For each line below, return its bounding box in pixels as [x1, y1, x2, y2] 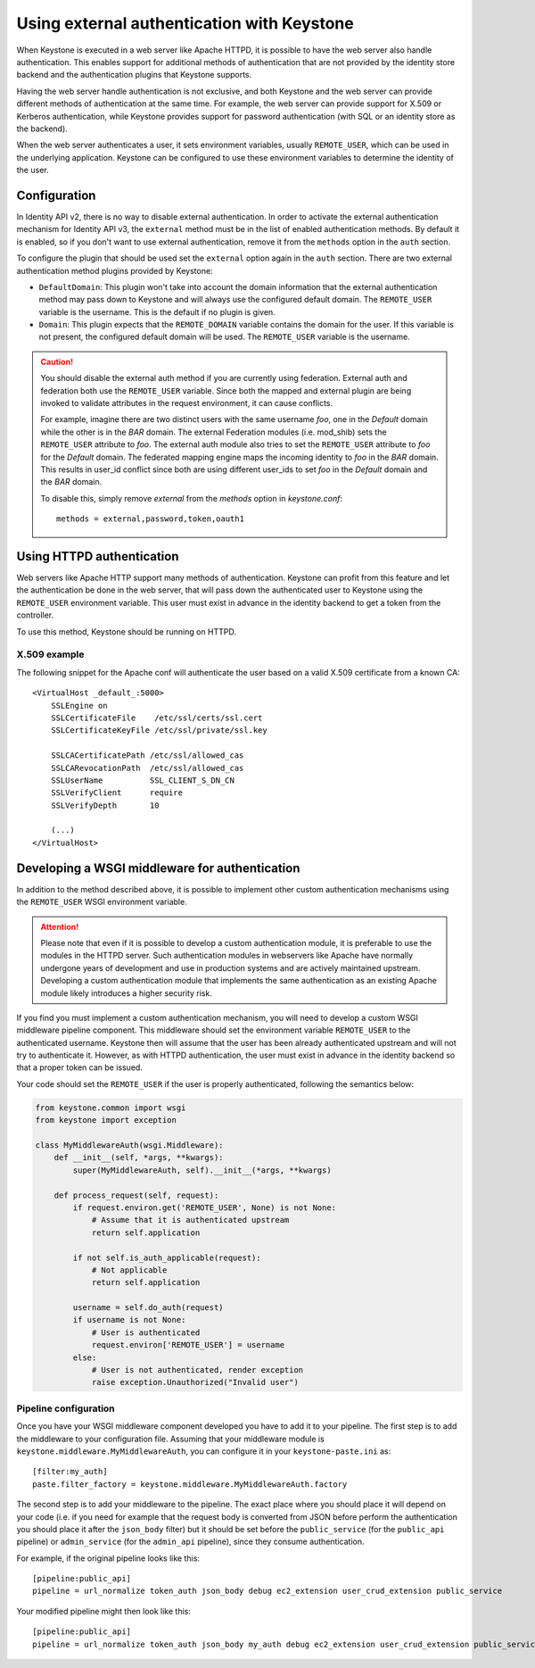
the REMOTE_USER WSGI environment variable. [16, 897, 187, 908]
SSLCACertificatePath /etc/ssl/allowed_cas [50, 751, 244, 760]
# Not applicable [91, 1265, 168, 1275]
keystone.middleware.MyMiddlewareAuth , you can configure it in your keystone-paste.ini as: [16, 1446, 391, 1456]
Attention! [40, 921, 79, 932]
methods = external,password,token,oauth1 [56, 514, 245, 524]
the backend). [16, 123, 69, 134]
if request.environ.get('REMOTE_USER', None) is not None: [72, 1202, 337, 1213]
